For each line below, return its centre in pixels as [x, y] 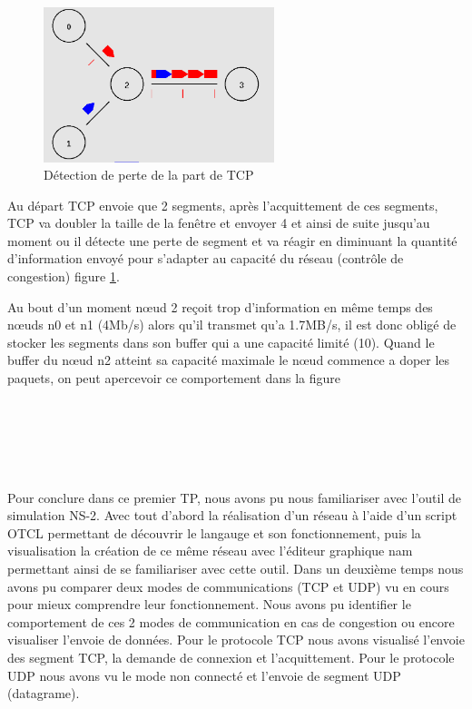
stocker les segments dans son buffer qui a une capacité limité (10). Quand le [221, 342]
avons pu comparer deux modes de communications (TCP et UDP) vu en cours [228, 586]
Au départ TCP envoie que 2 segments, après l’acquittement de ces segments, [223, 205]
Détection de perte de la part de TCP [149, 175]
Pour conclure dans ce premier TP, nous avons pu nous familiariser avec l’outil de [234, 497]
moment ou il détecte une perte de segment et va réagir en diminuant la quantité [232, 240]
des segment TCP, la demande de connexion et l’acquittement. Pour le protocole [231, 657]
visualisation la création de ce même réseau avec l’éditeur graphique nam [210, 551]
